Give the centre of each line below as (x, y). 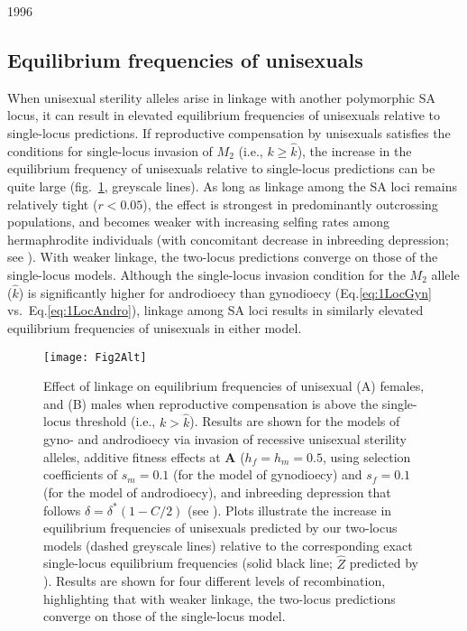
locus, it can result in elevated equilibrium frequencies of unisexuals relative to (224, 115)
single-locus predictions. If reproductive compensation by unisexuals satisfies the (229, 132)
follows (62, 510)
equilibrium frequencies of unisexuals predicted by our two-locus (220, 528)
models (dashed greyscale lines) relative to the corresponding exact (228, 545)
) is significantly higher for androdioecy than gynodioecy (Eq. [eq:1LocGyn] (225, 292)
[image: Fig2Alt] (95, 357)
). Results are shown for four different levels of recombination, (215, 581)
